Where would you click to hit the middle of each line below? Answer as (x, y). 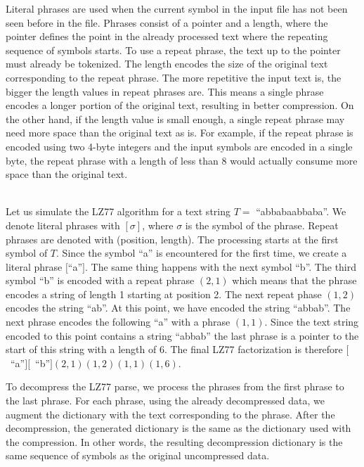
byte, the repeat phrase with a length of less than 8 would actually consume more (182, 160)
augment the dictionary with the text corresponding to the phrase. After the (170, 414)
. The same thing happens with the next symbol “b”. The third (221, 266)
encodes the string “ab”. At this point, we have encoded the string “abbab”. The (178, 308)
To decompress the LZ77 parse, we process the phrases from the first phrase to (175, 386)
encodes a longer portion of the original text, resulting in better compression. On (180, 105)
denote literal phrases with (63, 225)
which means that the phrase (294, 280)
